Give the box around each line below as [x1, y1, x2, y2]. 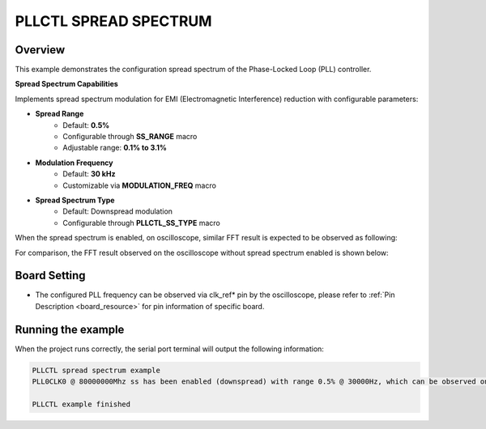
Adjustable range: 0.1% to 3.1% [62, 142, 168, 153]
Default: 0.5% [62, 120, 110, 130]
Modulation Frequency [35, 158, 113, 168]
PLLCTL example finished [32, 399, 131, 409]
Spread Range [35, 109, 84, 119]
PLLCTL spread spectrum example [32, 365, 161, 375]
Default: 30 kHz [62, 169, 116, 179]
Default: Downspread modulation [62, 206, 173, 216]
